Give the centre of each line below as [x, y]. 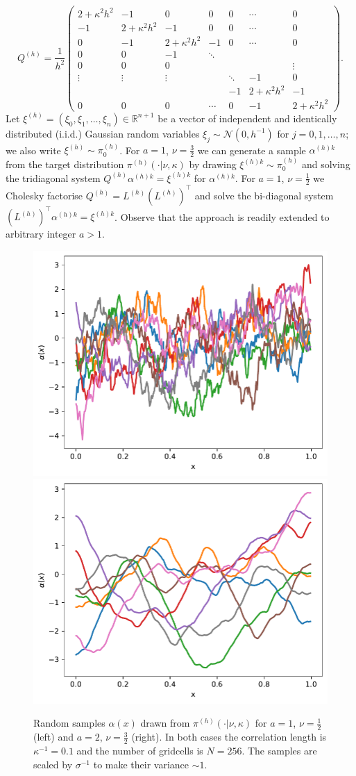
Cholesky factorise [44, 195]
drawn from [165, 723]
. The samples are [279, 751]
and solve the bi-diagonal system [264, 195]
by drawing [213, 164]
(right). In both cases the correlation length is [229, 737]
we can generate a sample [252, 150]
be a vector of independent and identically [247, 118]
